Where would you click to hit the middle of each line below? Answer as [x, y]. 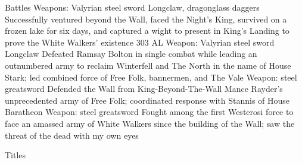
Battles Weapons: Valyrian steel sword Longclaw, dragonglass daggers [132, 7]
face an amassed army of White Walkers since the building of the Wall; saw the [150, 123]
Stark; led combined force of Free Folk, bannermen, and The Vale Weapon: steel [151, 77]
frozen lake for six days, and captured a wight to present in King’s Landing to [147, 31]
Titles [15, 155]
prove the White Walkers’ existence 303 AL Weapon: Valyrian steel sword [140, 42]
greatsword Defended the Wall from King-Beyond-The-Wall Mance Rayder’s [144, 89]
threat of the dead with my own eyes [72, 135]
